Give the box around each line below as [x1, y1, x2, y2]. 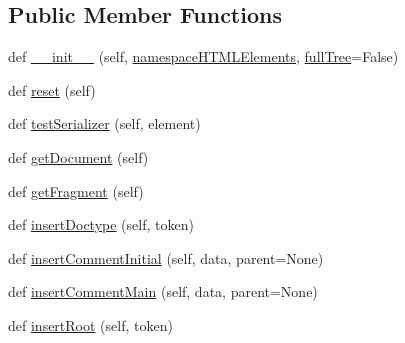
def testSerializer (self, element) [8, 113, 201, 134]
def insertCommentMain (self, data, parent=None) [8, 281, 318, 302]
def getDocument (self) [8, 146, 149, 167]
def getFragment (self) [8, 180, 144, 201]
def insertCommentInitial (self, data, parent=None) [8, 247, 324, 268]
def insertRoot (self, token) [8, 314, 173, 335]
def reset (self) [8, 79, 96, 100]
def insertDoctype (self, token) [8, 214, 194, 235]
